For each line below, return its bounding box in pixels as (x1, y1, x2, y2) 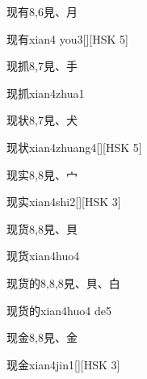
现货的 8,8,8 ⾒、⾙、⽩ (6, 274, 120, 291)
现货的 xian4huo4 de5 (6, 301, 111, 318)
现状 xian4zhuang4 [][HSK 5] (6, 138, 142, 155)
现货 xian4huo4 (6, 247, 80, 264)
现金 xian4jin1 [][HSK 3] (6, 356, 120, 373)
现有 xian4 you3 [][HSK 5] (6, 30, 128, 47)
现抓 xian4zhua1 (6, 84, 85, 101)
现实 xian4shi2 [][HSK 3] (6, 193, 121, 210)
